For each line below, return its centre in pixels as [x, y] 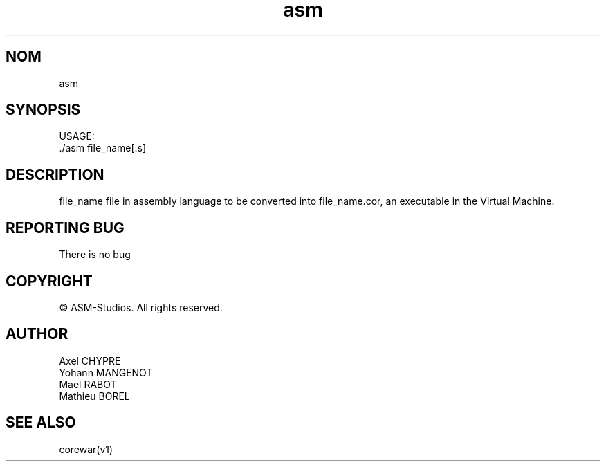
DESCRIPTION [55, 174]
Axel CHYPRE [90, 360]
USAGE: [77, 136]
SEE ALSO [41, 423]
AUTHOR [37, 334]
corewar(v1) [86, 449]
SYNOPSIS [43, 110]
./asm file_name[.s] [103, 148]
